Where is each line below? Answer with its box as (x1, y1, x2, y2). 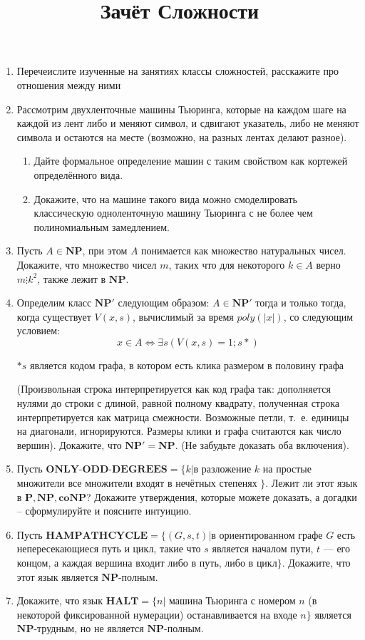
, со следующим (283, 309, 354, 324)
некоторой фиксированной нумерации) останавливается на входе (16, 607, 297, 621)
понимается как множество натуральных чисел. (141, 243, 346, 258)
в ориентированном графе (211, 527, 323, 542)
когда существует (16, 309, 91, 324)
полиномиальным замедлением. (34, 219, 170, 234)
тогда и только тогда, (255, 295, 346, 310)
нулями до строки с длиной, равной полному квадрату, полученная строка (16, 396, 339, 411)
